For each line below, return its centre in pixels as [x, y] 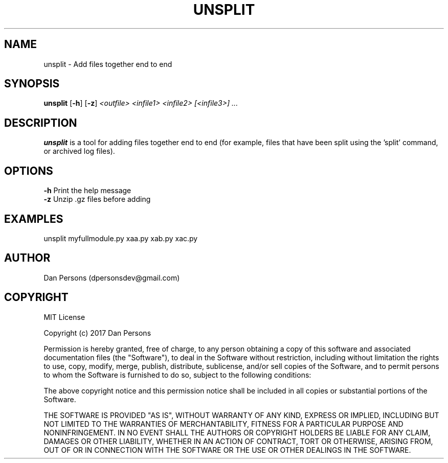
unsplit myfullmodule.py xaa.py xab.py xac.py [121, 238]
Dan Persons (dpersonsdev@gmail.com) [112, 277]
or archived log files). [79, 151]
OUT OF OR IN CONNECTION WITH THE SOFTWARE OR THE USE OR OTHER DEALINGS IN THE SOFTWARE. [227, 450]
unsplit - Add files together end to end [108, 64]
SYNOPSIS [32, 84]
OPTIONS [29, 171]
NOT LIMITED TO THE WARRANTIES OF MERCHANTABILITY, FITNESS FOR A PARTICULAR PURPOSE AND [223, 424]
